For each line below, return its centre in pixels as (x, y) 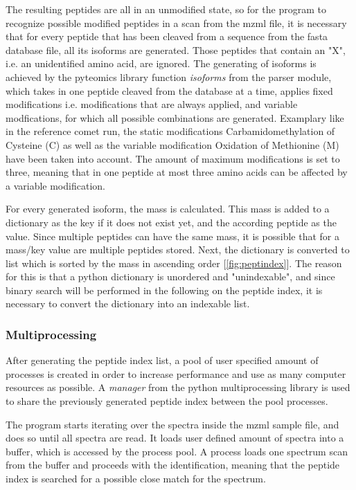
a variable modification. (55, 185)
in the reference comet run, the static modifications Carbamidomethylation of (170, 131)
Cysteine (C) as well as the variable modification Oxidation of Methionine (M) (172, 144)
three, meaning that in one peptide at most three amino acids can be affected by (177, 172)
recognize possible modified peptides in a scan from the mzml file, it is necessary (176, 22)
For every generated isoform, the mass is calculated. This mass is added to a (168, 209)
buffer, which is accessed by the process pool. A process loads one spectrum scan (177, 451)
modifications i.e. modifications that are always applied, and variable (152, 104)
